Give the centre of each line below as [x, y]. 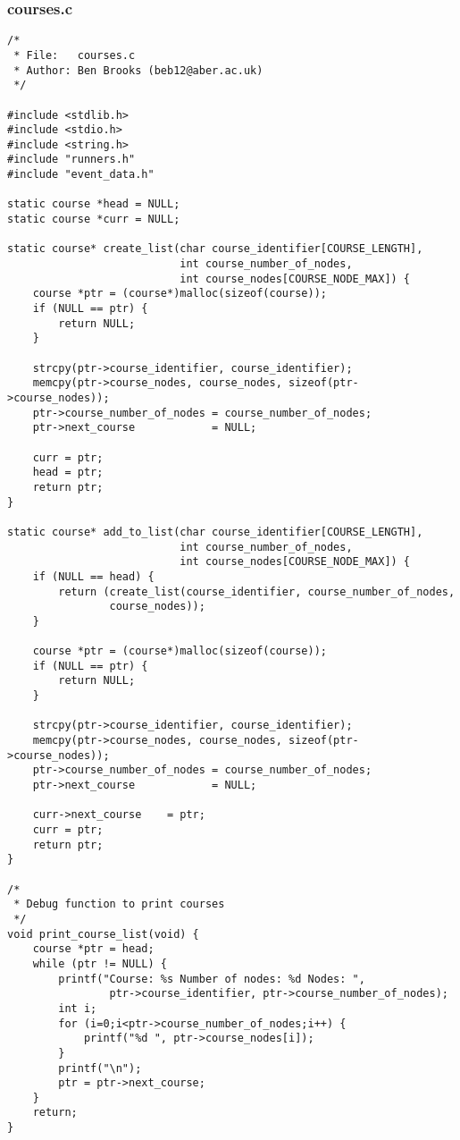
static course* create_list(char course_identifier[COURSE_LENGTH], [215, 249]
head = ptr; [68, 473]
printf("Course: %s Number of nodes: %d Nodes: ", [212, 979]
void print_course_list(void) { [103, 934]
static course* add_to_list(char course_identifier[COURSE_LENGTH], [215, 532]
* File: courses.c [75, 55]
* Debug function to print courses [119, 904]
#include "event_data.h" [81, 175]
